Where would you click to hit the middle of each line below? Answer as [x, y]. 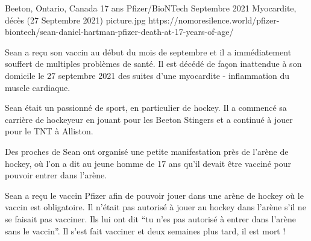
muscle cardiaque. [38, 87]
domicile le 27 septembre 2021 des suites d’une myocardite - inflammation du [147, 75]
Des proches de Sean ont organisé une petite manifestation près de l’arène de [147, 151]
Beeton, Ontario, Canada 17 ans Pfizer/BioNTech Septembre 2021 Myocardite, [151, 8]
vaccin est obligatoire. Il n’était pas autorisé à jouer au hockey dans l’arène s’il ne [155, 207]
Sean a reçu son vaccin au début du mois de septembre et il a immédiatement [148, 52]
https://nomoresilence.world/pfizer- [214, 20]
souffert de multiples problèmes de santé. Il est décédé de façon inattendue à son [153, 64]
